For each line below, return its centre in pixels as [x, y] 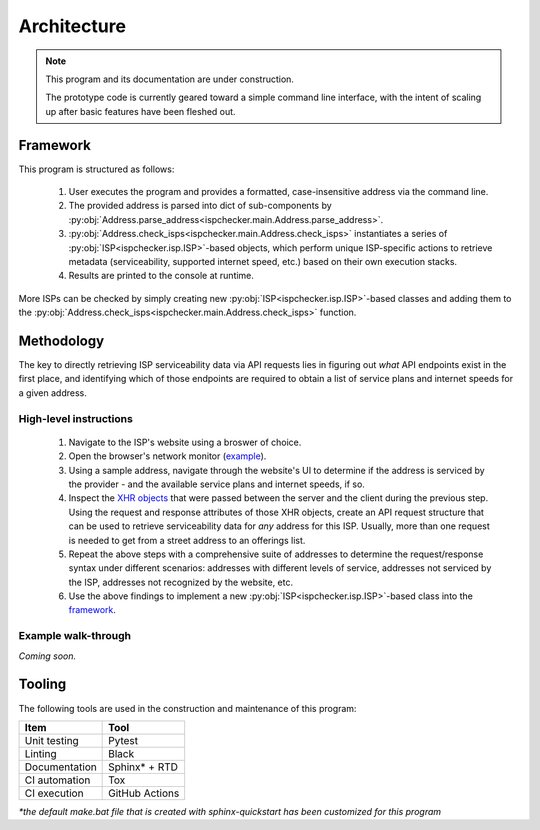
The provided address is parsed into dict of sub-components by [200, 206]
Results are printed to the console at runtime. [161, 276]
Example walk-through [75, 636]
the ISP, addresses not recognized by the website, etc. [181, 582]
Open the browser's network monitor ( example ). [167, 456]
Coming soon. [47, 656]
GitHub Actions [144, 793]
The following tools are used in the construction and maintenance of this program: [187, 708]
